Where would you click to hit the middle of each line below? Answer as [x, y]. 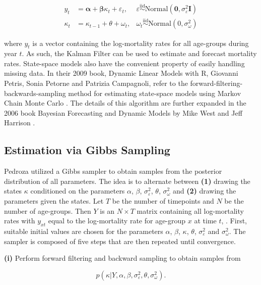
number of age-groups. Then [48, 210]
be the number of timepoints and [163, 201]
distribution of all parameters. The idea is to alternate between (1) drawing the [127, 181]
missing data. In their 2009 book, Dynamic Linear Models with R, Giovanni [121, 73]
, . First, [234, 221]
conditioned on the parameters [78, 191]
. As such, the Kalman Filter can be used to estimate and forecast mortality [139, 53]
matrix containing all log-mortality [190, 210]
